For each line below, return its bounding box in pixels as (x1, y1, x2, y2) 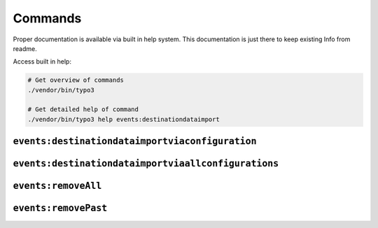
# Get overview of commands (27, 76, 124, 84)
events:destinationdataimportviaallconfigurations (13, 158, 279, 169)
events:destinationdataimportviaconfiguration (13, 136, 257, 147)
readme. (13, 44, 38, 52)
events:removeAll (13, 180, 102, 192)
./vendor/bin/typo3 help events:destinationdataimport (27, 115, 220, 123)
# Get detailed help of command (27, 106, 139, 113)
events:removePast (13, 203, 108, 214)
